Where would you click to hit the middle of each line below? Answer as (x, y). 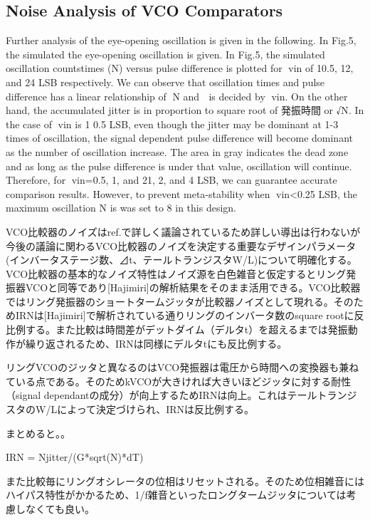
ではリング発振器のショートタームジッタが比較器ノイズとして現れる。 (170, 301)
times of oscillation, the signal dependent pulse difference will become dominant (179, 138)
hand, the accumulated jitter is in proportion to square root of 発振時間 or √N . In (185, 110)
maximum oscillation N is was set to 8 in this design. (121, 208)
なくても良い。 (60, 509)
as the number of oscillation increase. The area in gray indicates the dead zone (177, 151)
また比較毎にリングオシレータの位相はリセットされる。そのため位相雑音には (185, 480)
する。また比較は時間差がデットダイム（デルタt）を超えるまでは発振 (186, 329)
